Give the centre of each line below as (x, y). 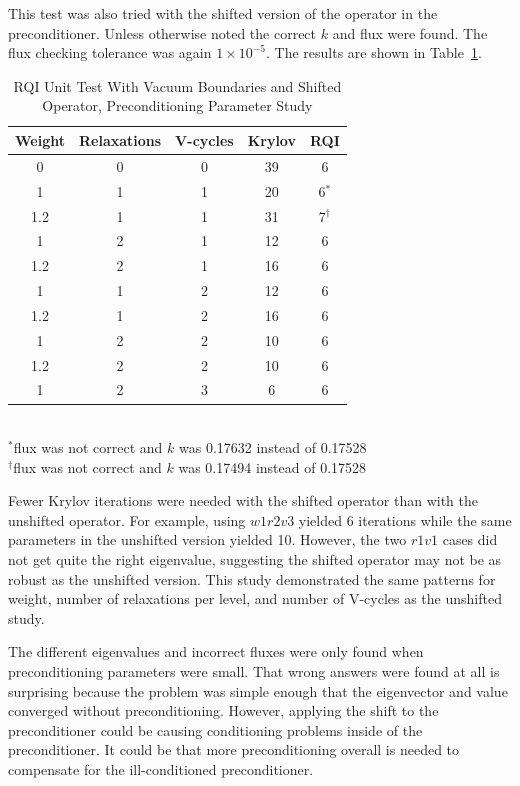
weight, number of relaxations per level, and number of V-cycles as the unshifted (255, 598)
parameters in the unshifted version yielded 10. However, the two (207, 539)
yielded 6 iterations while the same (405, 519)
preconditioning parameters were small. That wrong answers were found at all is (254, 671)
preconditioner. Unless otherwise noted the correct (162, 32)
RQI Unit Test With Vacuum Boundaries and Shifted (177, 85)
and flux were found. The (410, 32)
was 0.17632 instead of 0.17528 (273, 447)
